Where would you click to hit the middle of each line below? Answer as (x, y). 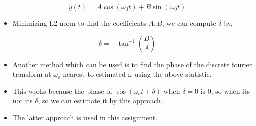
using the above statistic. (173, 74)
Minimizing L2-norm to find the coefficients (79, 23)
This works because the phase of (62, 91)
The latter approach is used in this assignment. (85, 117)
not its (22, 101)
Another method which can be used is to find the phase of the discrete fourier (132, 64)
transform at (32, 74)
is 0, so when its (225, 91)
